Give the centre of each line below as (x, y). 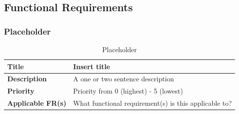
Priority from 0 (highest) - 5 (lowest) (128, 91)
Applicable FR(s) (37, 103)
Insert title (92, 66)
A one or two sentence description (124, 79)
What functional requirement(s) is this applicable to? (153, 103)
